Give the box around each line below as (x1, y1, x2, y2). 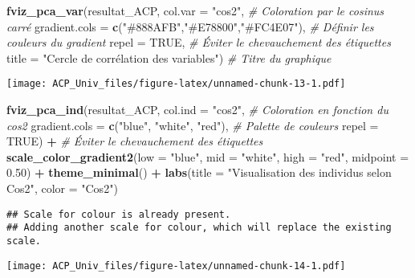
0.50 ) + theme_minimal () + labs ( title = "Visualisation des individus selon (6, 164, 392, 181)
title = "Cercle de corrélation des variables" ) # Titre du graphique (6, 49, 332, 66)
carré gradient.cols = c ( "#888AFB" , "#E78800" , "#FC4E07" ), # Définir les (6, 18, 374, 35)
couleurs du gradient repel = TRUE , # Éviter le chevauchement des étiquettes (6, 34, 391, 51)
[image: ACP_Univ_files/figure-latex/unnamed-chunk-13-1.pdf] (6, 78, 346, 90)
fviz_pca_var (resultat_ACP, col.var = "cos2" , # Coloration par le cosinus (6, 2, 384, 18)
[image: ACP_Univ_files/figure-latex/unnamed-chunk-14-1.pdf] (6, 260, 346, 272)
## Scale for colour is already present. (6, 208, 231, 220)
